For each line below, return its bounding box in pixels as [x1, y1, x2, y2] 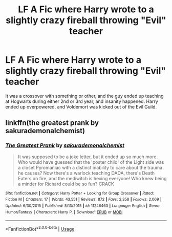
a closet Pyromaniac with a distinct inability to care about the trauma [17, 164, 163, 170]
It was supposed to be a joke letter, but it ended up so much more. [17, 154, 158, 160]
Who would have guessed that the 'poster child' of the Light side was [17, 159, 164, 165]
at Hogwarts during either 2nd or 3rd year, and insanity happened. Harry [5, 98, 159, 104]
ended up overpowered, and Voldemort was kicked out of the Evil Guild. [5, 103, 157, 110]
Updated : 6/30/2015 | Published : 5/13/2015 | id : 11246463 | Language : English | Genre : [5, 203, 161, 208]
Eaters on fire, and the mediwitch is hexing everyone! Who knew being [17, 175, 167, 181]
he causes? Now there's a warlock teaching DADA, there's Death [17, 170, 155, 176]
